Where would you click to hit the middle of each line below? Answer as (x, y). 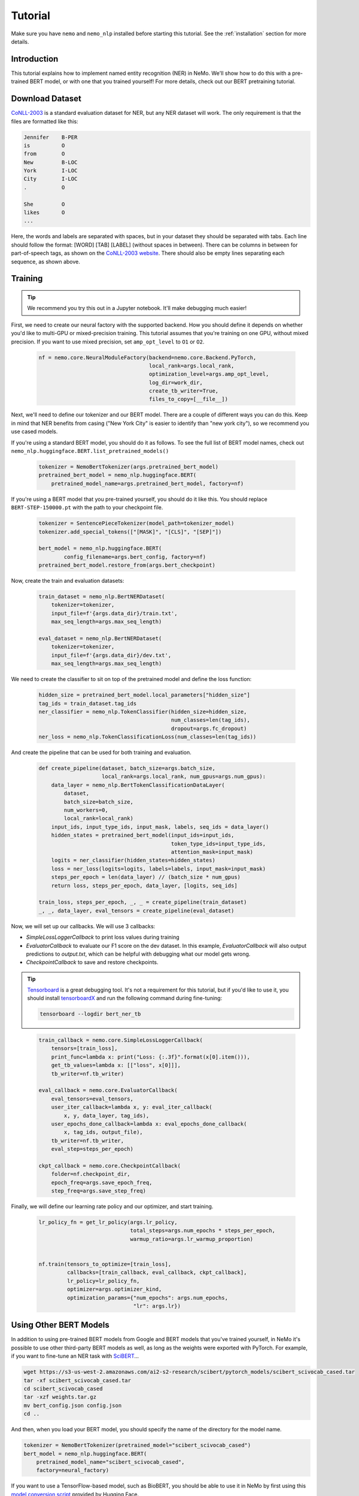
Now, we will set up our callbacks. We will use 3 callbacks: (83, 926)
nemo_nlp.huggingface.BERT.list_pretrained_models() (90, 451)
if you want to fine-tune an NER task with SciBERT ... (75, 1356)
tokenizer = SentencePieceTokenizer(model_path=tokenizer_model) (136, 523)
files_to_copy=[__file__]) (188, 399)
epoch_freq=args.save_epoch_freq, (102, 1182)
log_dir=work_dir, (176, 382)
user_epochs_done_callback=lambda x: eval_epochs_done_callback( (149, 1124)
